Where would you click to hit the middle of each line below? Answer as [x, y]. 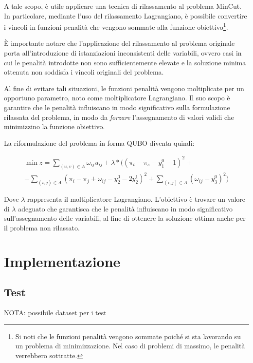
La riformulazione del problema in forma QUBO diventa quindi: [99, 143]
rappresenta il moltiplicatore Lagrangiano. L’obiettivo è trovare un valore [136, 199]
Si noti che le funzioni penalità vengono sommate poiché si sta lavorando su [128, 336]
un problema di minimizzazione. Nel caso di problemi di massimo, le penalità [130, 346]
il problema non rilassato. [42, 227]
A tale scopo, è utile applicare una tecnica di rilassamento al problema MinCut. [123, 6]
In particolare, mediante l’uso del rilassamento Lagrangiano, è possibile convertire [126, 15]
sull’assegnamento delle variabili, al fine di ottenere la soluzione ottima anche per [125, 218]
